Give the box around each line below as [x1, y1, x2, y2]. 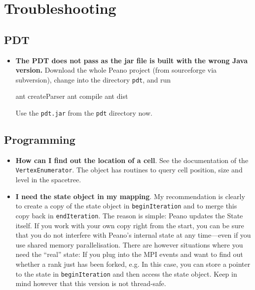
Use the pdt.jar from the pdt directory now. [15, 108, 152, 118]
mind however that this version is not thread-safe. [15, 278, 166, 289]
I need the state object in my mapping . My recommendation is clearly [15, 191, 245, 201]
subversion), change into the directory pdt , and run [15, 74, 171, 84]
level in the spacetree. [15, 174, 81, 185]
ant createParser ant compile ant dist [15, 91, 128, 101]
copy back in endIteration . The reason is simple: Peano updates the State [15, 210, 243, 220]
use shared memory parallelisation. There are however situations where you [15, 239, 243, 249]
